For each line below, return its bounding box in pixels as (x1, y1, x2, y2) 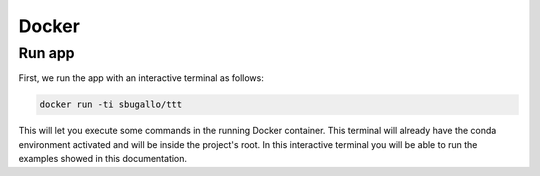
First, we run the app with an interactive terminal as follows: (18, 72, 264, 84)
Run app (18, 44, 75, 62)
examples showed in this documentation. (18, 153, 188, 165)
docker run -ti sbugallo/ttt (39, 99, 183, 110)
